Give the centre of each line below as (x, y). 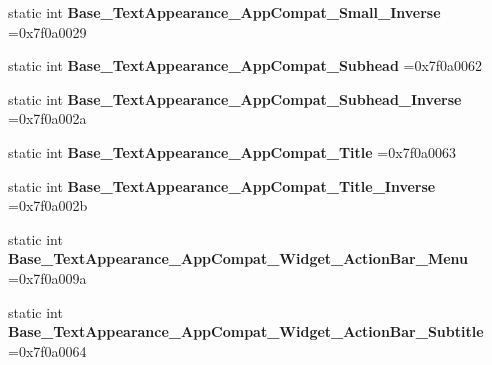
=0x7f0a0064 (47, 350)
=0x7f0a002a (47, 118)
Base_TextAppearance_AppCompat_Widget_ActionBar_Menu (238, 258)
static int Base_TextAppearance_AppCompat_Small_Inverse (224, 12)
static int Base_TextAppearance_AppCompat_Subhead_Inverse (235, 98)
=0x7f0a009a (47, 277)
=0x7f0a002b (48, 205)
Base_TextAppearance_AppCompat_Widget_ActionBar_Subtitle (246, 331)
